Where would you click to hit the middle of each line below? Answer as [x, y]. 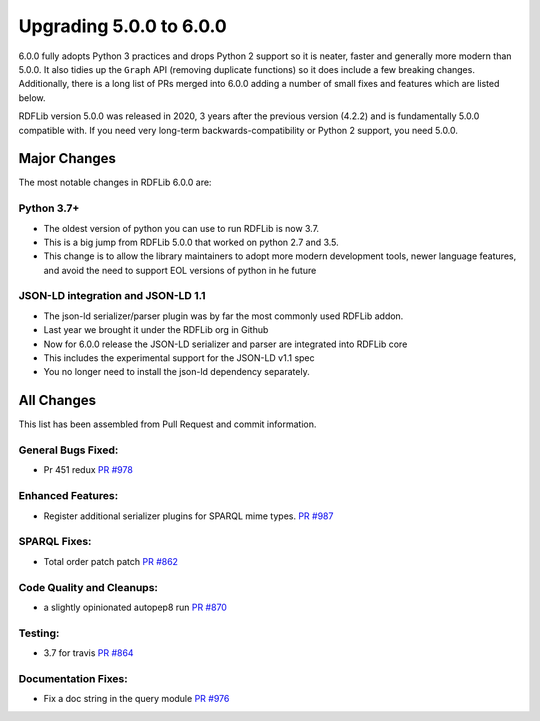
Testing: [39, 633]
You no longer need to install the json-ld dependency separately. [176, 372]
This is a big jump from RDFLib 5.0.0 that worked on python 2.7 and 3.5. [191, 242]
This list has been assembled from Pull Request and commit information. [167, 424]
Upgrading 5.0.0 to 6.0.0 [122, 26]
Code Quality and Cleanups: [88, 587]
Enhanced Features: [68, 496]
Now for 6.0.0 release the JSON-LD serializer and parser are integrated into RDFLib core [225, 344]
